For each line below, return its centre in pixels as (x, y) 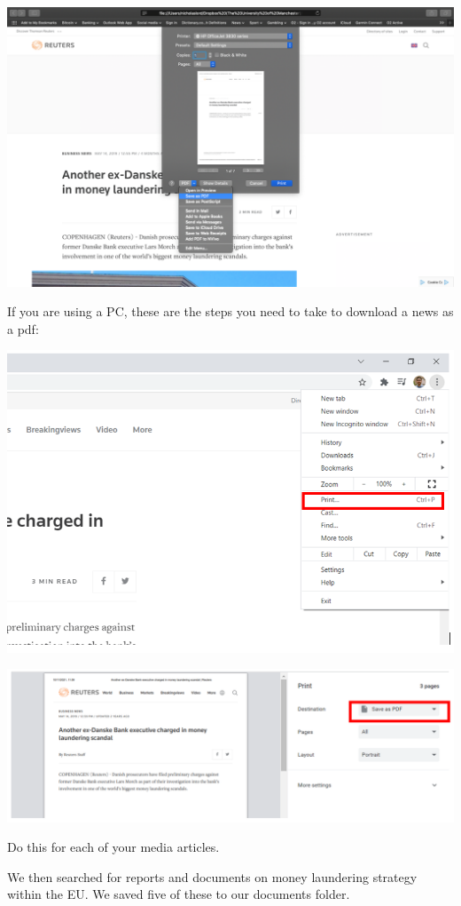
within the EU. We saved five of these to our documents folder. (179, 894)
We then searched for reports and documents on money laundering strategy (212, 876)
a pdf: (23, 328)
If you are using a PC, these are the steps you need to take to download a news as (230, 311)
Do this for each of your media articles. (113, 847)
